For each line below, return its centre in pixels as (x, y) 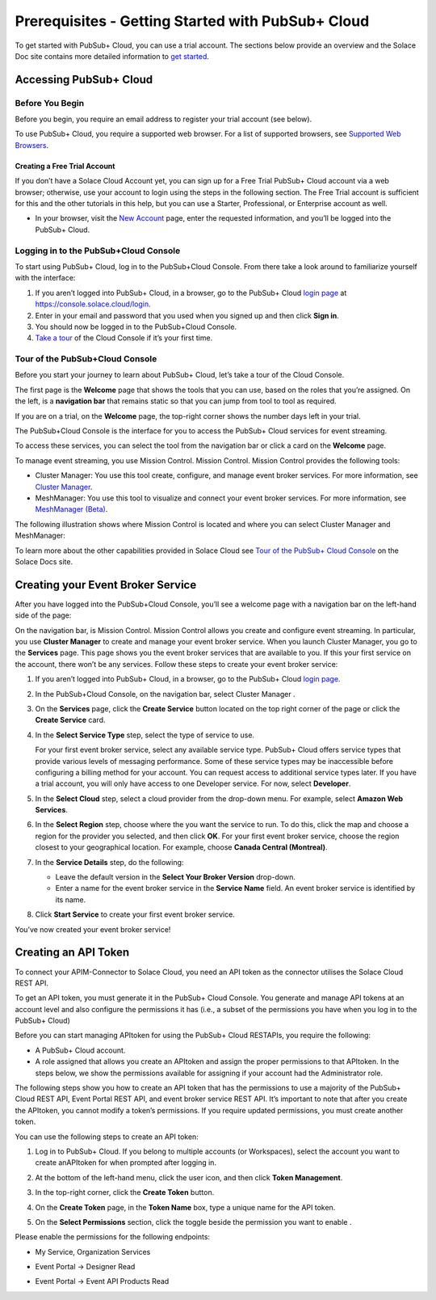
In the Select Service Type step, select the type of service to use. (145, 735)
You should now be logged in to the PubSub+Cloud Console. (136, 327)
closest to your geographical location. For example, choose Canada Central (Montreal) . (181, 847)
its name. (71, 899)
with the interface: (45, 278)
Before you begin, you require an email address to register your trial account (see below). (163, 119)
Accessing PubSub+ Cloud (84, 80)
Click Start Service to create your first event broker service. (135, 914)
